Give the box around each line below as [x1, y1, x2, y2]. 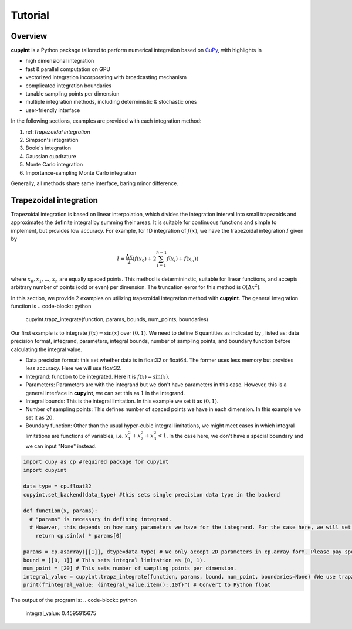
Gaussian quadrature [25, 152, 76, 159]
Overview [11, 31, 48, 41]
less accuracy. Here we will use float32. [25, 365, 122, 372]
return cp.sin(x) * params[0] [35, 532, 123, 539]
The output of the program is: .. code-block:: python [11, 596, 137, 603]
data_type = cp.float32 [23, 483, 92, 489]
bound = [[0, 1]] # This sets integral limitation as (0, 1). [23, 557, 206, 563]
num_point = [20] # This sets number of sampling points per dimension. [23, 565, 237, 572]
